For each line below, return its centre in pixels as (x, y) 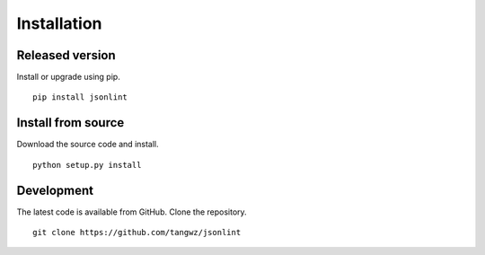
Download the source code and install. (88, 145)
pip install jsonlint (80, 97)
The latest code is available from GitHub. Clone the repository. (132, 212)
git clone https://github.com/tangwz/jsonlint (137, 233)
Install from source (71, 123)
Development (55, 190)
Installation (59, 23)
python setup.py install (87, 165)
